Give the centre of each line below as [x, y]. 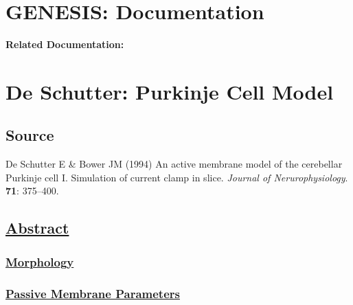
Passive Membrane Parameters [93, 293]
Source [30, 135]
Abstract [37, 228]
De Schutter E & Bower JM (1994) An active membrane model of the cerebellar [174, 164]
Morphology [40, 261]
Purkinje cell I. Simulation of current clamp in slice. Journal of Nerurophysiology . [177, 177]
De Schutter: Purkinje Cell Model [170, 91]
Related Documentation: [65, 44]
